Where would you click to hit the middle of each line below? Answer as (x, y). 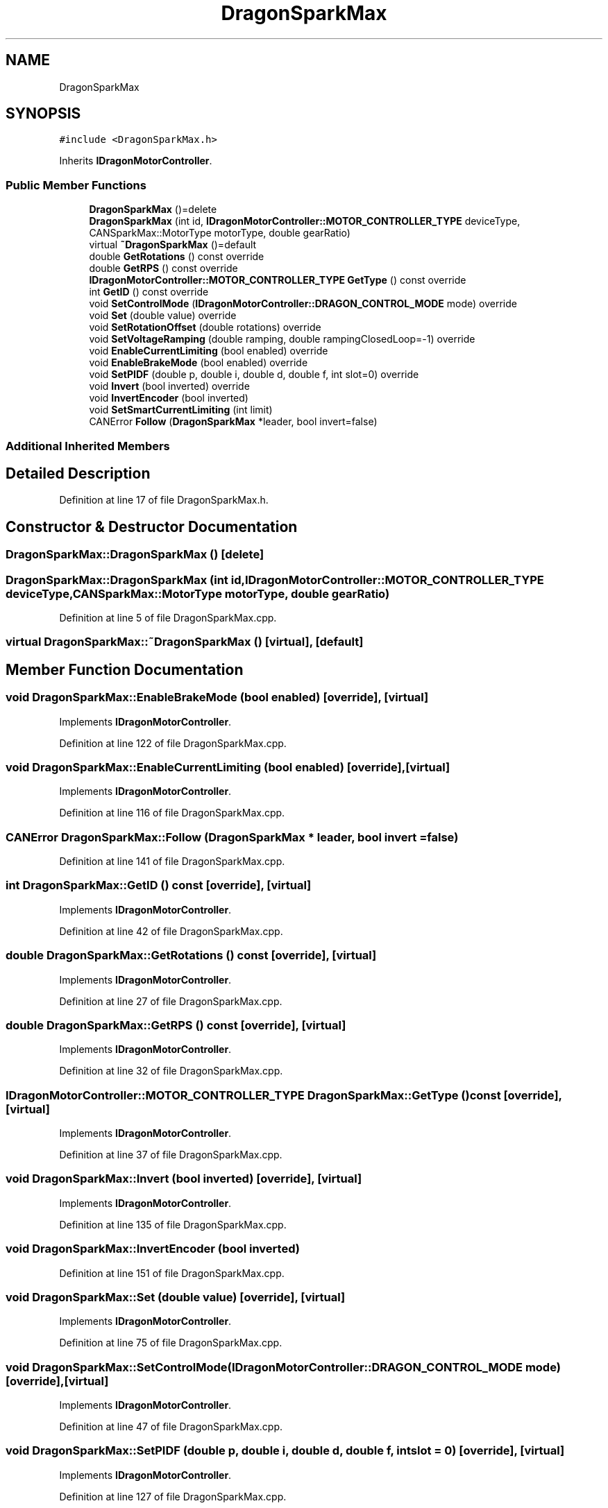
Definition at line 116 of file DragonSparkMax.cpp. (172, 813)
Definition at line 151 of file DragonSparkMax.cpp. (172, 1273)
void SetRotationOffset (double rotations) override (205, 327)
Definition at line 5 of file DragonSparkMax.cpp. (168, 618)
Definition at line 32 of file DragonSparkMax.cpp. (171, 1071)
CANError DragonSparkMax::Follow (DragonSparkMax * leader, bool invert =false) (232, 837)
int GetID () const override (149, 292)
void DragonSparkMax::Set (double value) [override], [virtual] (176, 1297)
